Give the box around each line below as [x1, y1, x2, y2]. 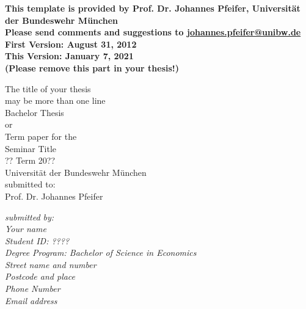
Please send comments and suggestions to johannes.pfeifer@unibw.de [5, 26, 301, 38]
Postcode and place [5, 270, 76, 283]
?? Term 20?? [5, 154, 56, 167]
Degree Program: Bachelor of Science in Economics [5, 246, 197, 259]
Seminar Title [5, 142, 57, 154]
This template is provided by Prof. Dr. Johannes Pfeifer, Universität [5, 2, 301, 14]
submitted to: [5, 178, 56, 191]
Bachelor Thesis [5, 106, 64, 118]
